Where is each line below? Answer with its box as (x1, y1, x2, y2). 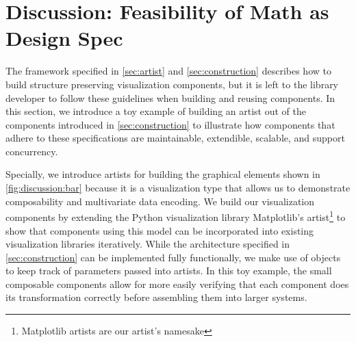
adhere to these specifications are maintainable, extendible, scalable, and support (5, 131, 345, 145)
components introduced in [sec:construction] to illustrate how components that (5, 117, 335, 131)
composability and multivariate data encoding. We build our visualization (5, 194, 315, 208)
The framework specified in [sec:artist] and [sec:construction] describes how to (5, 64, 331, 78)
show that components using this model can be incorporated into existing (5, 223, 314, 237)
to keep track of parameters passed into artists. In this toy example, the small (5, 263, 332, 278)
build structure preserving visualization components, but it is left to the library (5, 77, 339, 91)
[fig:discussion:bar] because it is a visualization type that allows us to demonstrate (5, 181, 351, 195)
